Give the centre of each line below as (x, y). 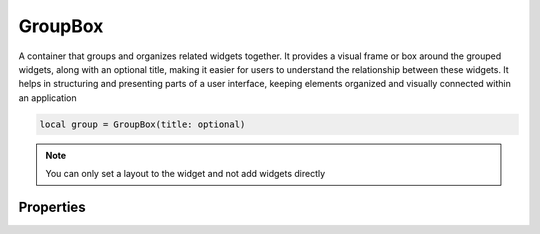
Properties (52, 206)
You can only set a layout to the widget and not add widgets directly (185, 174)
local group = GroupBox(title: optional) (142, 124)
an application (47, 97)
